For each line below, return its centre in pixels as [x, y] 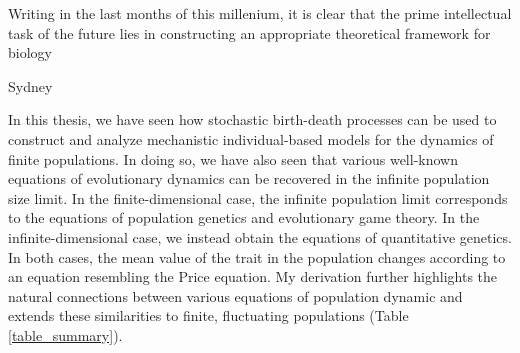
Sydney [30, 85]
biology [30, 52]
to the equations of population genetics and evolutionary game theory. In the [244, 217]
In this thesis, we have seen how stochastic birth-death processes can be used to [252, 119]
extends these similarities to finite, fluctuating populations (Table [208, 315]
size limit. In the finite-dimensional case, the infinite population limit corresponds [258, 197]
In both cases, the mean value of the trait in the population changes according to [257, 256]
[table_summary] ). [65, 334]
